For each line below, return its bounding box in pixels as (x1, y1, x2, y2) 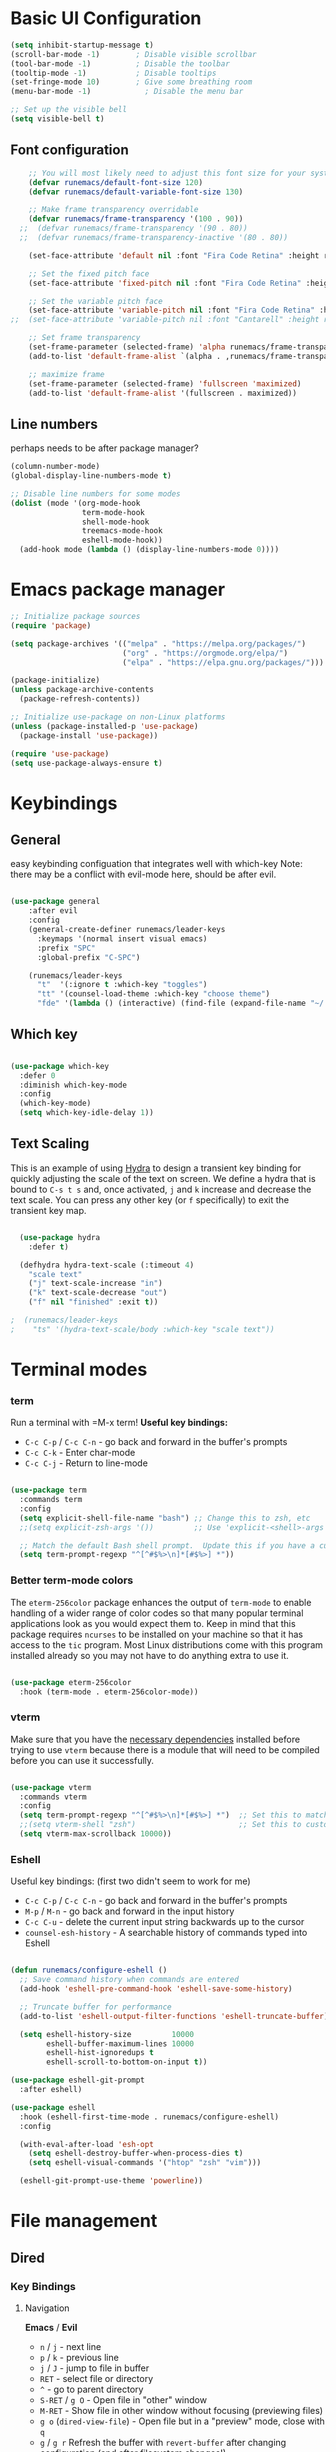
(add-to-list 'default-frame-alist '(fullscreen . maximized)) (28, 388, 298, 398)
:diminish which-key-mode (19, 1080, 128, 1090)
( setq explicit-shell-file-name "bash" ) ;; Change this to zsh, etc (19, 1513, 311, 1523)
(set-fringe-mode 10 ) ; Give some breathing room (10, 77, 253, 87)
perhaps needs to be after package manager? (10, 442, 199, 454)
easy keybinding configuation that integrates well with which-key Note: (10, 858, 303, 870)
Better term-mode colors (10, 1573, 134, 1587)
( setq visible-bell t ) (10, 114, 105, 124)
